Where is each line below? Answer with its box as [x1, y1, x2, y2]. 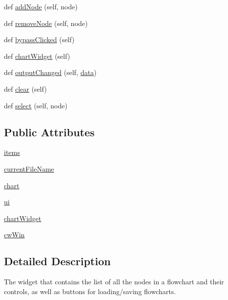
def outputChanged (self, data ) [4, 67, 97, 77]
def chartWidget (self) [4, 50, 70, 61]
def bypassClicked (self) [4, 34, 75, 45]
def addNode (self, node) [4, 1, 78, 11]
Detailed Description [4, 253, 111, 269]
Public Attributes [4, 124, 95, 139]
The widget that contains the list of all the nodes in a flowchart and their [4, 276, 224, 287]
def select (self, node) [4, 100, 68, 110]
